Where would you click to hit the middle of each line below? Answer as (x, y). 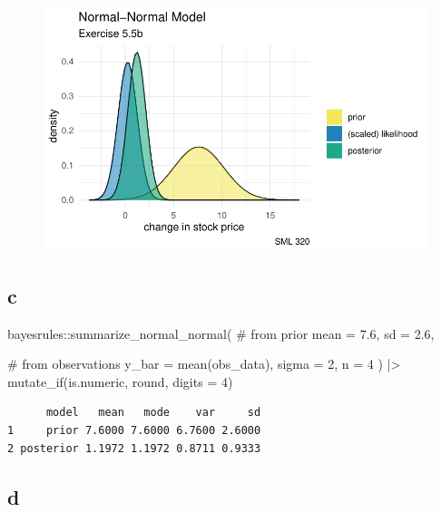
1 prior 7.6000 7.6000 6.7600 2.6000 (134, 430)
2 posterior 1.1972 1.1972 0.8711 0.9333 (134, 448)
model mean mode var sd (153, 413)
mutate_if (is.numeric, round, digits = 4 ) (120, 381)
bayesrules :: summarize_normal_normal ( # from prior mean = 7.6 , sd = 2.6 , (221, 333)
